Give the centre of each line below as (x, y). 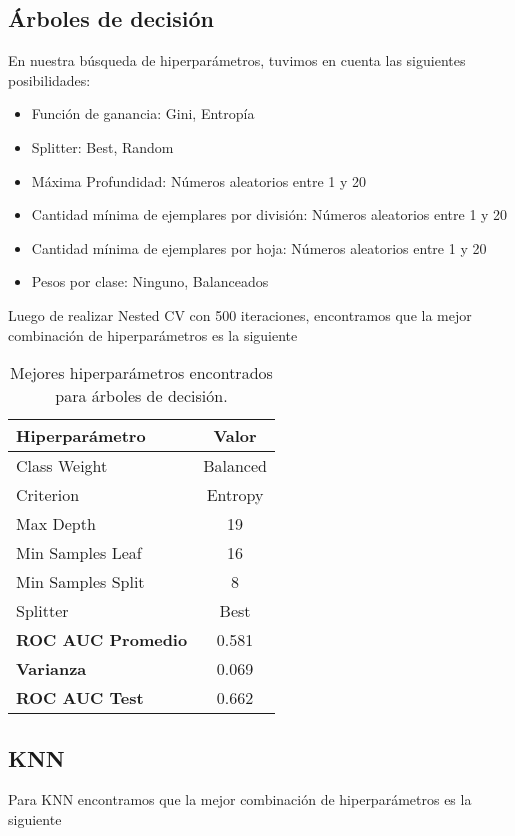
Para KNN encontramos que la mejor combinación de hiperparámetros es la (240, 799)
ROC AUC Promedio (102, 640)
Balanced (235, 466)
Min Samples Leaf (79, 553)
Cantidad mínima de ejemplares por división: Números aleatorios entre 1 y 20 (269, 214)
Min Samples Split (80, 582)
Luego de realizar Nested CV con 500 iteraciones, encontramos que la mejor (240, 314)
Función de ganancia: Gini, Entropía (143, 113)
